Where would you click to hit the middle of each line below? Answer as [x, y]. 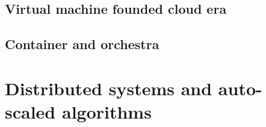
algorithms [107, 111]
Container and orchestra [82, 44]
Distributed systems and [109, 88]
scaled [30, 111]
